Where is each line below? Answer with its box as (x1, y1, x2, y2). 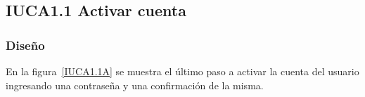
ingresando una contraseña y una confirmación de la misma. (6, 77, 264, 92)
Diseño (6, 36, 45, 53)
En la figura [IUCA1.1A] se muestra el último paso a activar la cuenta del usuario (6, 64, 359, 78)
